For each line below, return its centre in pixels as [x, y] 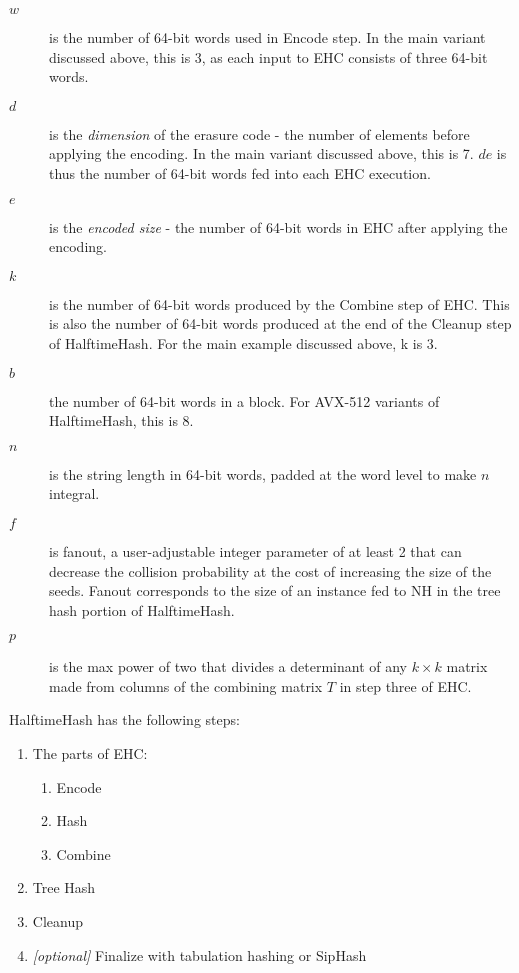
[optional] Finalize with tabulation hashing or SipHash [199, 954]
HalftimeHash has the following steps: [124, 719]
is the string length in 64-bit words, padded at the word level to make [263, 473]
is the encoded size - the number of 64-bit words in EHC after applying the [278, 226]
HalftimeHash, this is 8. [121, 420]
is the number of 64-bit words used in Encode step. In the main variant [267, 37]
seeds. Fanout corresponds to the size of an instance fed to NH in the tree [275, 590]
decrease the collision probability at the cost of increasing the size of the [270, 570]
